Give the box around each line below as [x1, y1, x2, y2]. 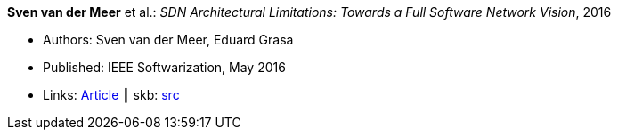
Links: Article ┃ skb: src [43, 87, 180, 102]
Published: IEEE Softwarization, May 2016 [43, 60, 286, 75]
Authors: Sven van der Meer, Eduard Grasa [43, 32, 294, 47]
